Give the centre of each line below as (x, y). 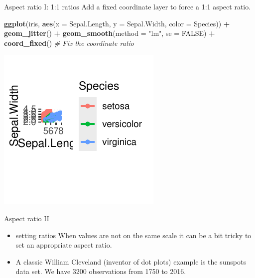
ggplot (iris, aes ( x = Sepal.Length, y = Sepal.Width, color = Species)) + (117, 23)
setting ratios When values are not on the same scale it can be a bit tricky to (133, 235)
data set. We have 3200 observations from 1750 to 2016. (101, 271)
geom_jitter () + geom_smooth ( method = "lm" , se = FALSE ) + (110, 33)
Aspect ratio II (27, 218)
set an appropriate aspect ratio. (64, 245)
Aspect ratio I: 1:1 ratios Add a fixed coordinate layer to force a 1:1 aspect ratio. (127, 6)
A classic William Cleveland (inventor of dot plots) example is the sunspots (131, 261)
